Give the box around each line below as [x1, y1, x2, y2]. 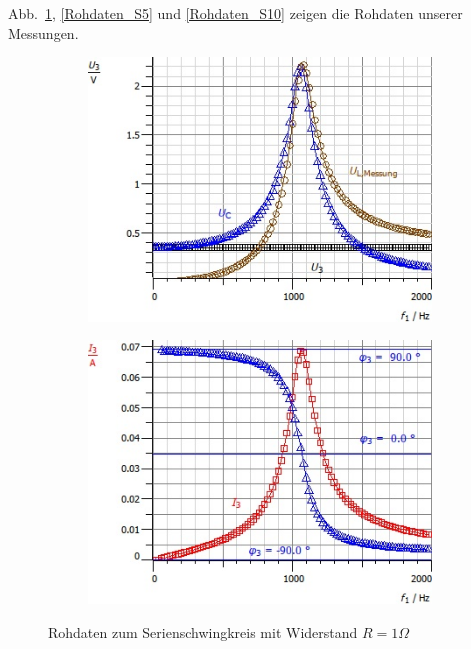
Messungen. [8, 22, 79, 43]
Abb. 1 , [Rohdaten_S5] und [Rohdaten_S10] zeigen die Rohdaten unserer [8, 3, 463, 23]
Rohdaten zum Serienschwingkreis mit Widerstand [48, 622, 358, 643]
